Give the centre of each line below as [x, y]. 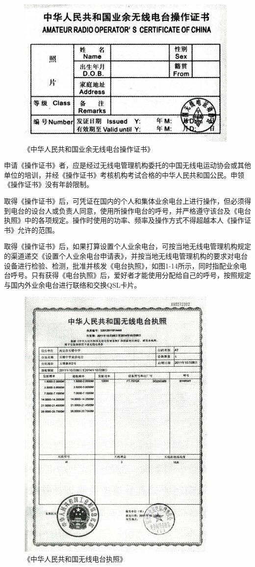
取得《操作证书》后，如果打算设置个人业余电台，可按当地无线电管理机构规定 [127, 246]
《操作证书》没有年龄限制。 [49, 184]
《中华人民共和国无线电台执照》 [75, 558]
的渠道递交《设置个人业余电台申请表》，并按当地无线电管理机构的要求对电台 [126, 256]
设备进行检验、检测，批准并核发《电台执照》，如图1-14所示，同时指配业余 [122, 265]
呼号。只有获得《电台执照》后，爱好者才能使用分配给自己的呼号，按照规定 [131, 275]
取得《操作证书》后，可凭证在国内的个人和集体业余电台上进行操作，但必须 [124, 201]
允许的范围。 [38, 229]
